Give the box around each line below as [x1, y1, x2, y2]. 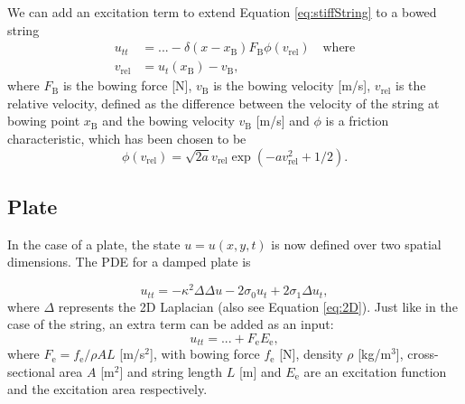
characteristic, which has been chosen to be [7, 129, 246, 148]
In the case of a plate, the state [7, 234, 181, 253]
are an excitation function [303, 362, 447, 381]
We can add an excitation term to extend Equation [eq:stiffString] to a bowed [7, 3, 437, 21]
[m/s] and [256, 111, 310, 130]
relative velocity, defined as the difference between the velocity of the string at [7, 93, 440, 112]
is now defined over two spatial [271, 234, 442, 253]
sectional [7, 362, 55, 381]
